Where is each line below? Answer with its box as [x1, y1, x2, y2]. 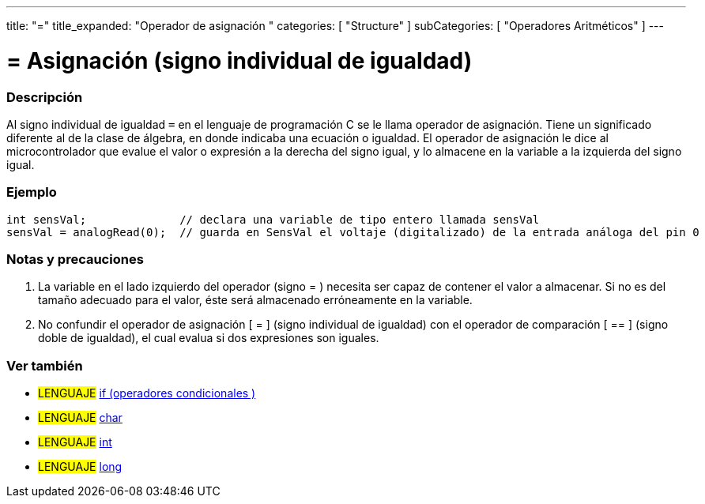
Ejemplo [6, 184, 57, 201]
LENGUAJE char [38, 411, 123, 425]
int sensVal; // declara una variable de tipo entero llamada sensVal [6, 213, 540, 226]
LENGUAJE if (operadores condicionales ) [38, 386, 256, 401]
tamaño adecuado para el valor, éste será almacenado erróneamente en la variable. [38, 293, 473, 307]
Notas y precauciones [6, 251, 144, 267]
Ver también [6, 357, 83, 374]
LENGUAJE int [38, 435, 112, 449]
